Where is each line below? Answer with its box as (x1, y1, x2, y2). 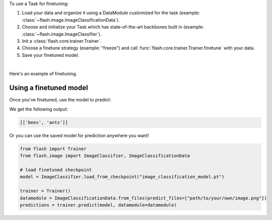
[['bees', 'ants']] (20, 120, 68, 125)
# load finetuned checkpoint (20, 167, 92, 173)
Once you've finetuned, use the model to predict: (9, 97, 111, 103)
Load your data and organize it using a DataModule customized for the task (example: (22, 10, 200, 16)
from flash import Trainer (20, 146, 87, 152)
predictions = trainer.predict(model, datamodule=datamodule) (20, 202, 177, 208)
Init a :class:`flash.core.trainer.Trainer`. (22, 38, 102, 44)
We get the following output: (9, 106, 68, 112)
